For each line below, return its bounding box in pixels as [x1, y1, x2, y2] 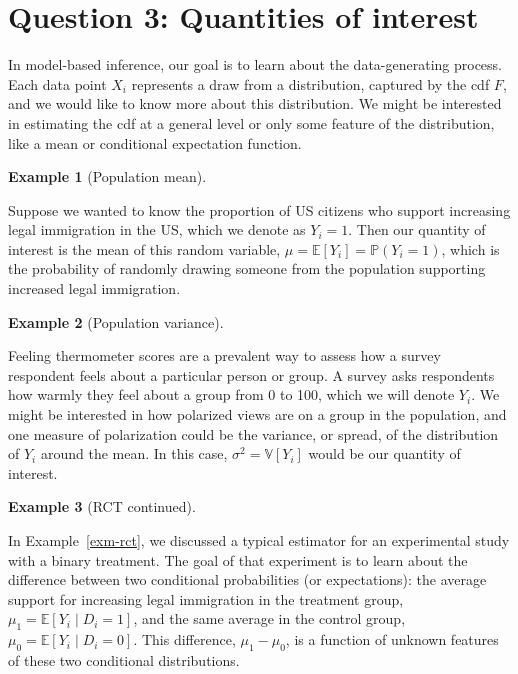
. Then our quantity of [348, 219, 486, 240]
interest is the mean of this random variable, [8, 238, 281, 259]
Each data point [8, 73, 107, 94]
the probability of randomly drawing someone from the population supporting [8, 258, 486, 279]
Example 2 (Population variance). [8, 311, 224, 332]
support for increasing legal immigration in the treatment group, [8, 588, 404, 609]
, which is [441, 238, 500, 259]
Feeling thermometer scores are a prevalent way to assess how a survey [8, 345, 441, 366]
